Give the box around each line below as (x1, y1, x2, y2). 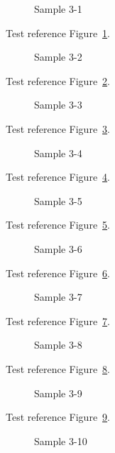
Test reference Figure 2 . (6, 73, 110, 88)
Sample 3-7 (34, 289, 82, 304)
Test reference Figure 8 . (6, 361, 110, 376)
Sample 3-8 (34, 337, 82, 352)
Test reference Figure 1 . (6, 25, 110, 40)
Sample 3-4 (34, 145, 82, 160)
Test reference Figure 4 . (6, 169, 110, 184)
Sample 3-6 (34, 241, 82, 256)
